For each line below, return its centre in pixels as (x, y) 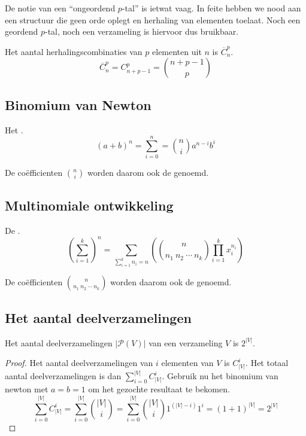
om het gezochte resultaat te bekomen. (159, 389)
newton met (27, 389)
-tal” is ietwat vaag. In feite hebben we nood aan (211, 8)
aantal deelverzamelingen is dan (63, 376)
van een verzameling (186, 342)
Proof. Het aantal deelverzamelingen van (79, 363)
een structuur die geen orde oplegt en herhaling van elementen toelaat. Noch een (153, 19)
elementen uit (177, 51)
